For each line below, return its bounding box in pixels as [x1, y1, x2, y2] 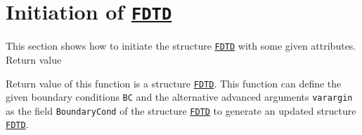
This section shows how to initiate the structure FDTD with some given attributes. [6, 38, 356, 53]
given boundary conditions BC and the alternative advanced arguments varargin [6, 90, 353, 104]
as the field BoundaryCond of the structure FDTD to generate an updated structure [6, 103, 356, 118]
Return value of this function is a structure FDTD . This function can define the [6, 76, 342, 90]
